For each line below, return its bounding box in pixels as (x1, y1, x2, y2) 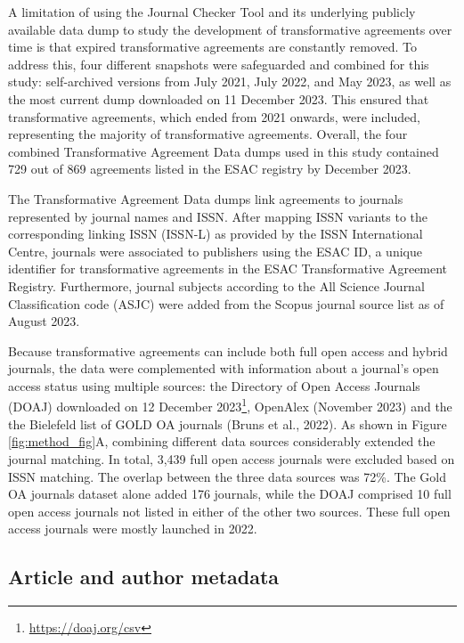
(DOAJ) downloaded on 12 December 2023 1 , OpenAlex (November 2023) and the (8, 395, 452, 416)
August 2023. (8, 312, 80, 330)
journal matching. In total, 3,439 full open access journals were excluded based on (8, 449, 455, 468)
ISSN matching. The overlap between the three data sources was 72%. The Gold (8, 467, 446, 485)
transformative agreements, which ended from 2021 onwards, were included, (8, 107, 420, 126)
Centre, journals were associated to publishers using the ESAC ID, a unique (8, 241, 422, 260)
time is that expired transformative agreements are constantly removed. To (8, 37, 418, 56)
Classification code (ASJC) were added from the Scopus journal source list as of (8, 294, 444, 313)
